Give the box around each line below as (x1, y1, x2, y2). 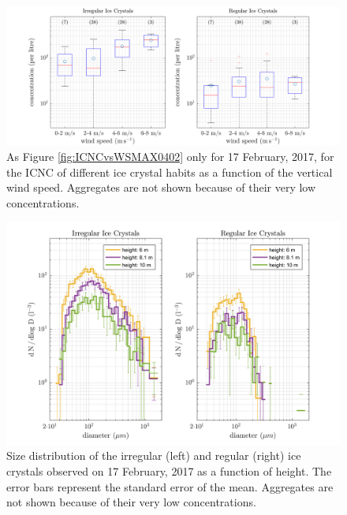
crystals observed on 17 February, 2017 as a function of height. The (6, 462, 332, 479)
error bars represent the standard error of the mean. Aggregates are (6, 478, 334, 494)
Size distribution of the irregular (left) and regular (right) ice (6, 447, 301, 464)
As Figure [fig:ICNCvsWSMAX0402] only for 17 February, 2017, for (6, 147, 334, 164)
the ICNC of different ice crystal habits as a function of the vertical (6, 163, 333, 180)
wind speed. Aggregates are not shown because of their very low (6, 179, 316, 196)
